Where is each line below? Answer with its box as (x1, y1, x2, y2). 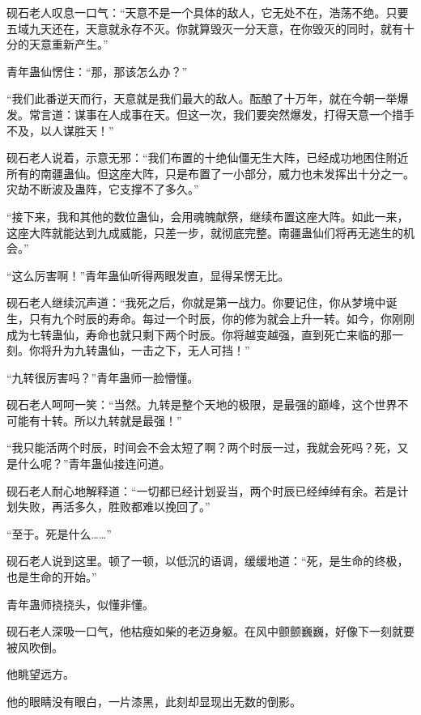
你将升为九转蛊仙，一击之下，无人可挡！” (28, 342, 250, 359)
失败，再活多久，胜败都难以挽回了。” (17, 498, 210, 515)
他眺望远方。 (6, 666, 74, 683)
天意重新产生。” (28, 36, 108, 53)
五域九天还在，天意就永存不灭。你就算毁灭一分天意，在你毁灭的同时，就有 (6, 19, 403, 36)
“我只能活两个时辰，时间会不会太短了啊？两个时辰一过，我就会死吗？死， (6, 439, 398, 456)
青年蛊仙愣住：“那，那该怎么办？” (6, 62, 188, 79)
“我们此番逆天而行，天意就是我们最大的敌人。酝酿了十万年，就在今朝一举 (6, 90, 398, 107)
